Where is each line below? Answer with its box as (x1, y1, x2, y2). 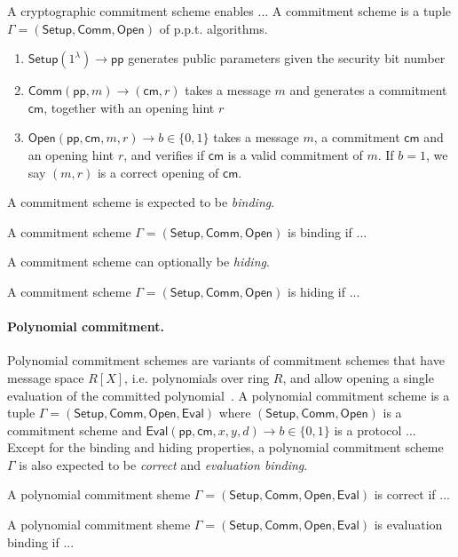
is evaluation (374, 515, 443, 534)
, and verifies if (123, 145, 204, 163)
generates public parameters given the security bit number (128, 49, 446, 68)
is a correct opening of (97, 163, 219, 181)
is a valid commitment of (227, 145, 363, 163)
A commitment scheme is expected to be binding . (7, 193, 275, 211)
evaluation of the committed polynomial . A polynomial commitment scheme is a (7, 386, 450, 404)
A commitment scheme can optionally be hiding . (7, 252, 270, 271)
